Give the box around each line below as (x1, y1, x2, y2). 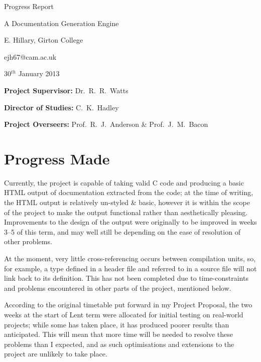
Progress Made (4, 148, 110, 168)
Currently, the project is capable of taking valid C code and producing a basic (4, 177, 244, 188)
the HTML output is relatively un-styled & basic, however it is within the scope (4, 197, 250, 208)
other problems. (4, 236, 52, 247)
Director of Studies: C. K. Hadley (4, 102, 119, 112)
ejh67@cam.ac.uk (4, 51, 57, 62)
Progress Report (4, 1, 54, 11)
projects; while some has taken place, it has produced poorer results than (4, 319, 229, 329)
